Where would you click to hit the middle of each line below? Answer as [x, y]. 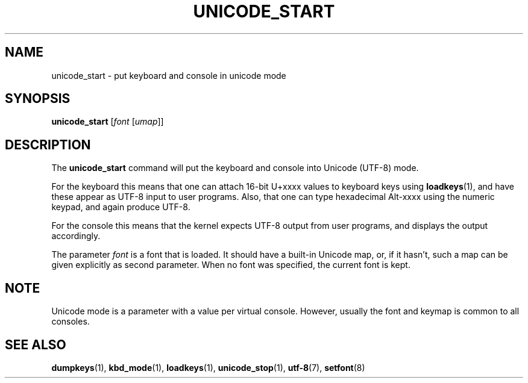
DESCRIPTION [48, 145]
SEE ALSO [36, 344]
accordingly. [76, 236]
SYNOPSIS [38, 99]
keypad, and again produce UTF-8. [121, 207]
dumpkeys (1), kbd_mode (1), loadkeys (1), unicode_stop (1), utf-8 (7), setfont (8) [208, 367]
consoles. [71, 322]
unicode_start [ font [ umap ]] [108, 122]
